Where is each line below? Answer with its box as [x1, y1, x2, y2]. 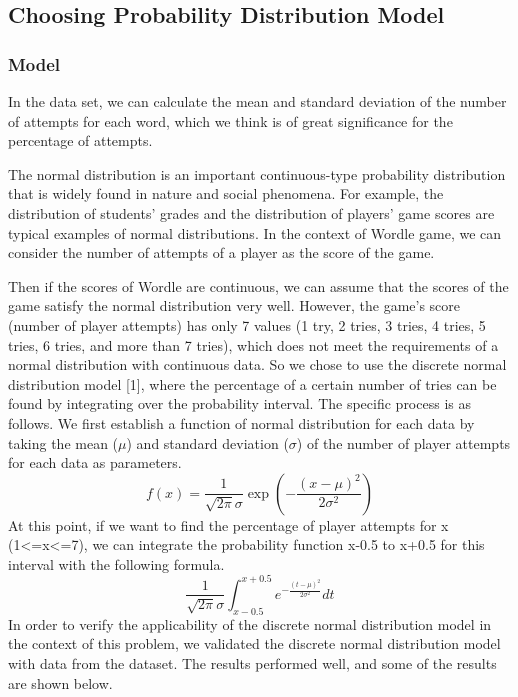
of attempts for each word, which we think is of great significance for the [8, 110, 453, 131]
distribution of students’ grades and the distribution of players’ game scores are [8, 202, 495, 223]
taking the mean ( [8, 432, 119, 453]
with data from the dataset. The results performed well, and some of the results [8, 652, 497, 673]
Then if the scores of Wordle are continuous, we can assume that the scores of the [8, 275, 509, 296]
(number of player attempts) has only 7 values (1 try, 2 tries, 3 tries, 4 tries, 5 [8, 314, 486, 335]
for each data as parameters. [8, 452, 182, 473]
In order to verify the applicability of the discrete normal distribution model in [8, 613, 492, 634]
